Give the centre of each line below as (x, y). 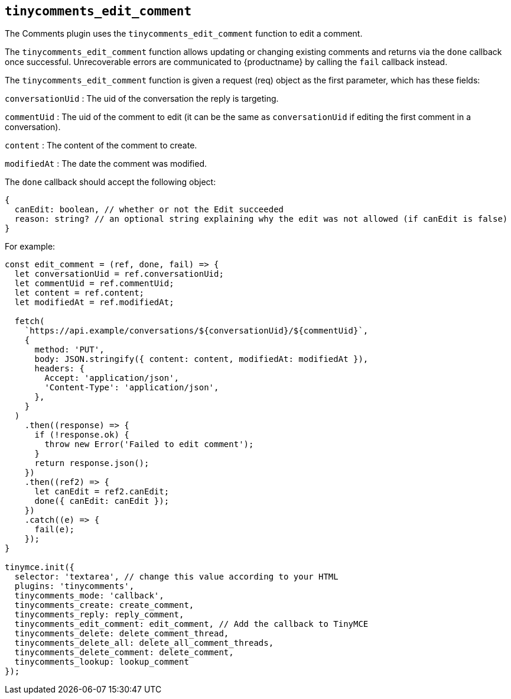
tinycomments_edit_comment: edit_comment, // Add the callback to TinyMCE (191, 624)
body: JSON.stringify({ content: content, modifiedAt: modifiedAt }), (201, 359)
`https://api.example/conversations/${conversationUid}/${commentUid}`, (196, 331)
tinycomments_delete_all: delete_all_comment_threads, (144, 643)
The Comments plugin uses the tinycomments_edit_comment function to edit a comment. (184, 34)
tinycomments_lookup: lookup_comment (102, 662)
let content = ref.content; (79, 293)
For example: (30, 247)
